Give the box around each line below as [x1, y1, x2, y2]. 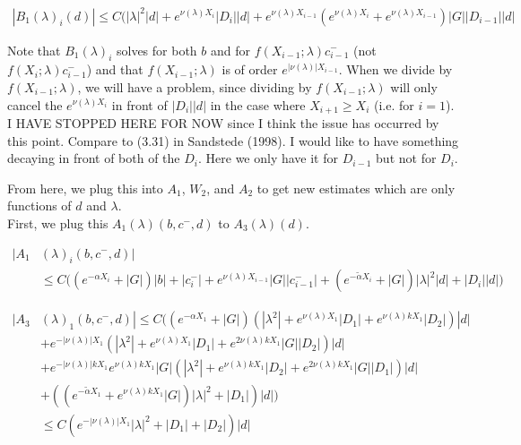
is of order [221, 60, 278, 79]
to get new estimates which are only [256, 178, 456, 197]
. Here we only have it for [198, 149, 339, 167]
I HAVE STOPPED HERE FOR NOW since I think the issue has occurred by [7, 113, 439, 132]
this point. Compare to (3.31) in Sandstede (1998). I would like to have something [7, 131, 459, 150]
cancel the [7, 95, 63, 114]
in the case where [210, 95, 306, 114]
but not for [376, 149, 437, 167]
